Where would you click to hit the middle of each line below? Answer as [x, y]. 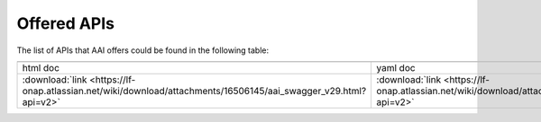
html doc [41, 67]
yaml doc [396, 67]
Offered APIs [66, 23]
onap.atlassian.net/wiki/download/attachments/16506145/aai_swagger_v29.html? [194, 91]
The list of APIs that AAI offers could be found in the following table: [143, 50]
